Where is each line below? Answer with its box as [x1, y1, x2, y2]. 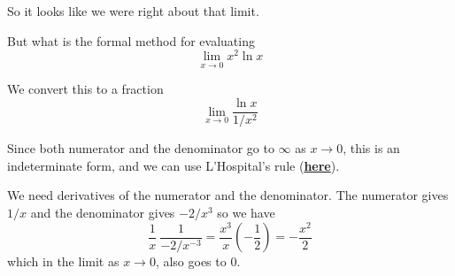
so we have [217, 203, 275, 221]
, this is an [343, 139, 400, 157]
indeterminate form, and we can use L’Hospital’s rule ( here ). [7, 156, 340, 174]
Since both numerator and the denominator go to [7, 139, 274, 157]
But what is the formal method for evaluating [7, 31, 255, 50]
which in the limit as [7, 252, 120, 271]
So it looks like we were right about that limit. [7, 2, 259, 19]
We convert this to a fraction [7, 80, 164, 98]
